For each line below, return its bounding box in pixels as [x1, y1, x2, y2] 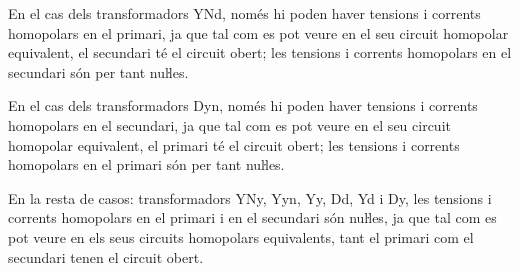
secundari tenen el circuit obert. [8, 246, 204, 267]
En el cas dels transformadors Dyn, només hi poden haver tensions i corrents [8, 95, 478, 116]
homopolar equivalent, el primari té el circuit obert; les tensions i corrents [8, 134, 460, 155]
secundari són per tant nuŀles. [8, 61, 189, 82]
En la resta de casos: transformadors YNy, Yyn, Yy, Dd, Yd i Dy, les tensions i [8, 187, 492, 208]
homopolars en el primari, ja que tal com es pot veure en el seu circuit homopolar [8, 22, 509, 43]
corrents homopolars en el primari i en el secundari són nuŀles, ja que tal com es [8, 207, 497, 228]
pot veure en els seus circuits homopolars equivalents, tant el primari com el [8, 226, 474, 247]
